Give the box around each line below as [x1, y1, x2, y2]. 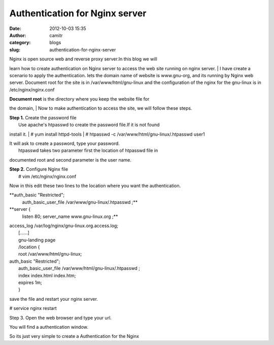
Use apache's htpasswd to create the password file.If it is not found [18, 122, 160, 128]
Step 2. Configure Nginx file [9, 166, 68, 172]
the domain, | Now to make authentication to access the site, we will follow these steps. [9, 105, 192, 111]
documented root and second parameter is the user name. [9, 156, 132, 163]
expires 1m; [18, 279, 43, 286]
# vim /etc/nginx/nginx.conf [18, 173, 77, 179]
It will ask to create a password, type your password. [9, 140, 120, 147]
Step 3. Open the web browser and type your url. [9, 315, 112, 321]
